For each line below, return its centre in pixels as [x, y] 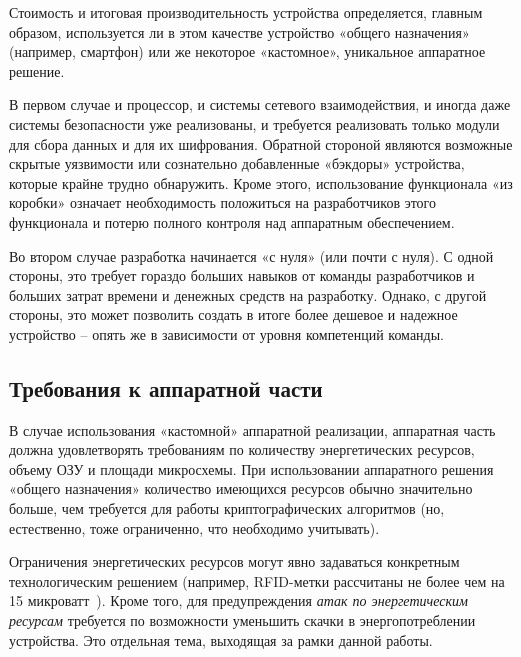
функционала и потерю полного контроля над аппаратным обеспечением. [232, 221]
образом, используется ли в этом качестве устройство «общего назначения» [239, 31]
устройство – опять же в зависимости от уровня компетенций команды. [227, 333]
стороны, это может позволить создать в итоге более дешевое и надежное [233, 314]
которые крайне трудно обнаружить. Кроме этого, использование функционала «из [261, 182]
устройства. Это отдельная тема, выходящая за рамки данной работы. [221, 639]
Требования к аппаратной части [166, 387]
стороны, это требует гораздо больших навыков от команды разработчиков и [242, 275]
